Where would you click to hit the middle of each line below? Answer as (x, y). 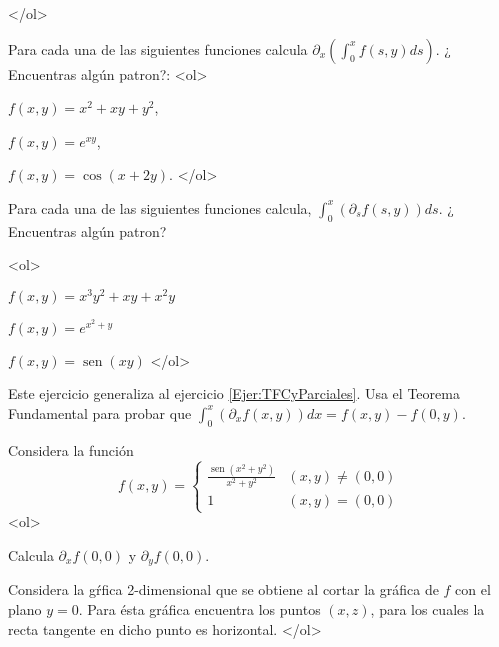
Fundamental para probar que (100, 412)
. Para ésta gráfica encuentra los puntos (199, 608)
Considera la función (71, 449)
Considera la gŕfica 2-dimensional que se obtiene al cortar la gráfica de (223, 589)
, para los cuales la (427, 608)
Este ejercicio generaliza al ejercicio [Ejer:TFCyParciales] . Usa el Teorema (234, 393)
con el (473, 589)
